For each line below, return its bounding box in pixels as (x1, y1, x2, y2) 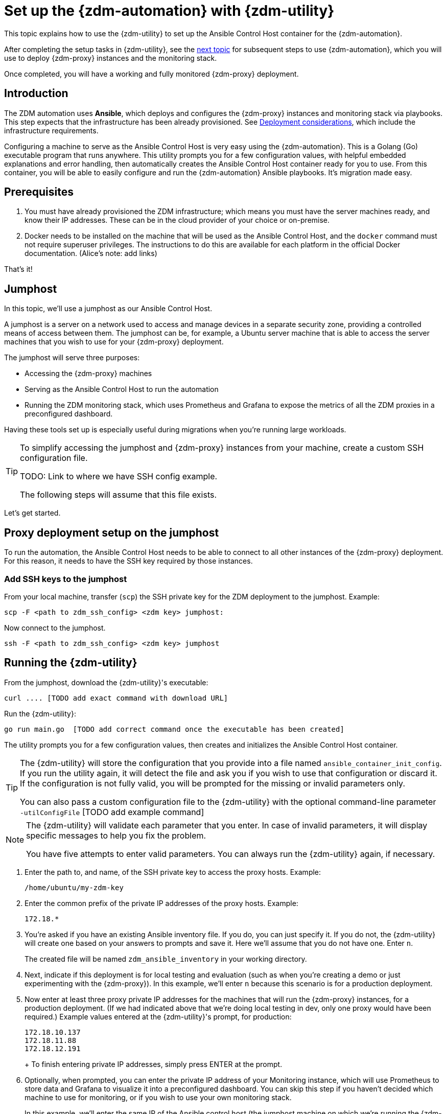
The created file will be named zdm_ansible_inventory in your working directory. (25, 954, 307, 963)
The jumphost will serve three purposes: (4, 353, 140, 362)
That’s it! (4, 265, 33, 274)
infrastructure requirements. (4, 126, 99, 135)
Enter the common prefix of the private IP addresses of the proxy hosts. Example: (25, 898, 298, 908)
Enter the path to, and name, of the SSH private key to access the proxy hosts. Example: (25, 867, 321, 876)
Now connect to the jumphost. (4, 623, 106, 632)
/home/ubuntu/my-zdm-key (25, 883, 124, 892)
